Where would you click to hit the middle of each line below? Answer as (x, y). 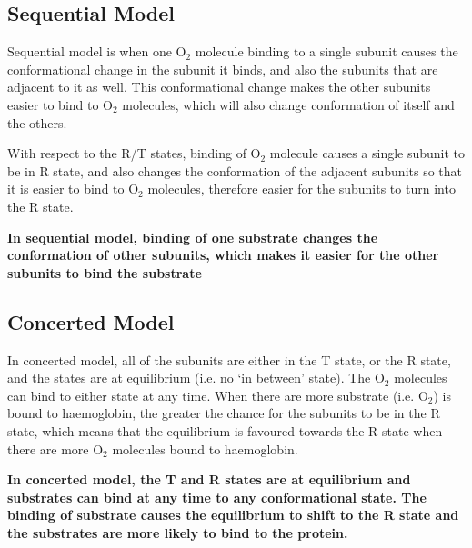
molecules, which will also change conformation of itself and (288, 104)
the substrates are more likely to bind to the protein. (178, 532)
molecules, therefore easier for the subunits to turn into (301, 189)
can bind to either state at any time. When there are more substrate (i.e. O (218, 395)
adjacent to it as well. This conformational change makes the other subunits (219, 87)
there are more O (55, 448)
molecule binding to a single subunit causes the (326, 51)
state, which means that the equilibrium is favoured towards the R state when (225, 430)
